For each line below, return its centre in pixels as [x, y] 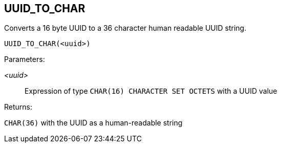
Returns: [18, 107]
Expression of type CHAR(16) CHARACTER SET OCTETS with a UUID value [151, 91]
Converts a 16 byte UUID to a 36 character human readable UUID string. [125, 28]
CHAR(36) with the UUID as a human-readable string [93, 123]
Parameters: [25, 59]
